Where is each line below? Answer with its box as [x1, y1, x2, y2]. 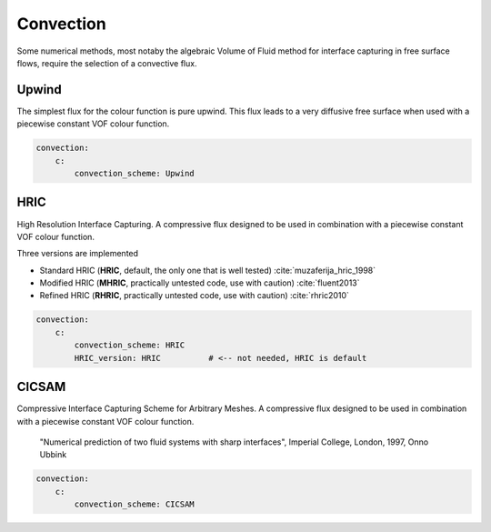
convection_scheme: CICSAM [74, 499, 195, 509]
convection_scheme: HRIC [74, 340, 185, 350]
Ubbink [39, 449, 67, 460]
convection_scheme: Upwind [74, 168, 195, 178]
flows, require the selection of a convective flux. [16, 57, 197, 68]
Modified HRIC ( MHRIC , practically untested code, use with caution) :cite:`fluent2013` [39, 277, 360, 288]
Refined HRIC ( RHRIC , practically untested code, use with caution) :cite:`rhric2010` [39, 290, 350, 301]
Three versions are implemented [16, 248, 139, 259]
